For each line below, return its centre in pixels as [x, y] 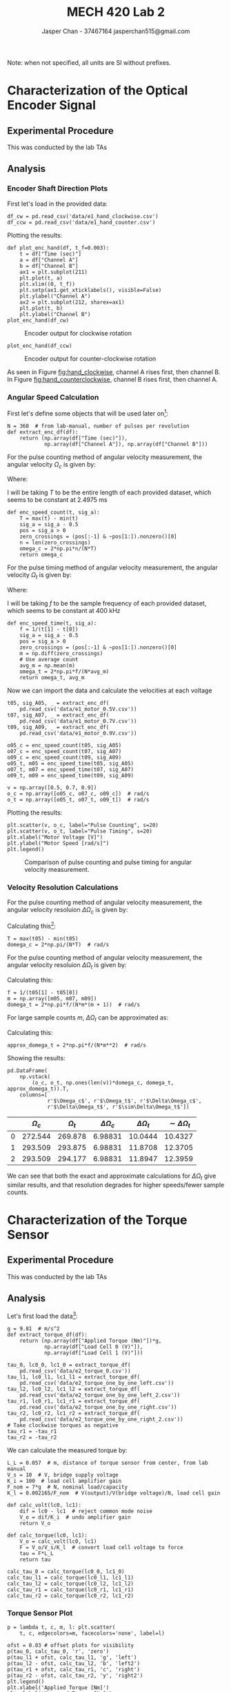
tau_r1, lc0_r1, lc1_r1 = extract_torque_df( [73, 1401]
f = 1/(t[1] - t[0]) [49, 630]
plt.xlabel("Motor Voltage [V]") [55, 837]
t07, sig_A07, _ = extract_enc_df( [58, 715]
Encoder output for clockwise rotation [78, 333]
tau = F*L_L [37, 1553]
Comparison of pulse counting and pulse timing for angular [108, 862]
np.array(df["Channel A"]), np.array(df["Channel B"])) [126, 444]
